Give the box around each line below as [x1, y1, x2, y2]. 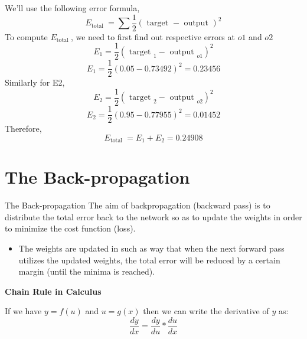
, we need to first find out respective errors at [70, 30, 235, 43]
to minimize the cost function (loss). [5, 222, 136, 234]
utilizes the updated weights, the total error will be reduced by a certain [18, 253, 280, 266]
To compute [5, 30, 48, 43]
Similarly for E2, [5, 76, 65, 89]
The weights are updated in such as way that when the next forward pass [18, 242, 285, 255]
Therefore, [5, 122, 42, 135]
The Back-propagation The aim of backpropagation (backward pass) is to [5, 199, 270, 211]
